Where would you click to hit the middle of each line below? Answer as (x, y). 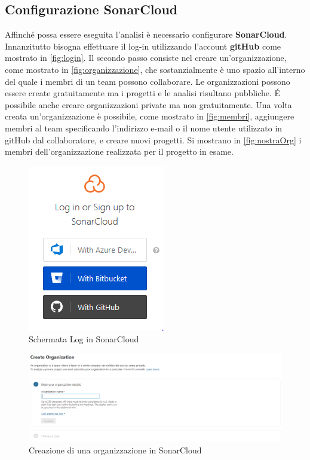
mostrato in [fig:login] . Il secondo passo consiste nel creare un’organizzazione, (146, 58)
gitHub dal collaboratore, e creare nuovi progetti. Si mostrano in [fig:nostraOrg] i (153, 139)
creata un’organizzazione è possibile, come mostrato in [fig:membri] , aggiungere (150, 116)
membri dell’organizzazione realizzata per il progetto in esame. (119, 151)
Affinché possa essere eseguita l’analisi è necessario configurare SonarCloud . (146, 34)
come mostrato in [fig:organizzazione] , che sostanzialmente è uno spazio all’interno (155, 69)
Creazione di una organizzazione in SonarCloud (115, 450)
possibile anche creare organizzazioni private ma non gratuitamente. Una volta (148, 104)
